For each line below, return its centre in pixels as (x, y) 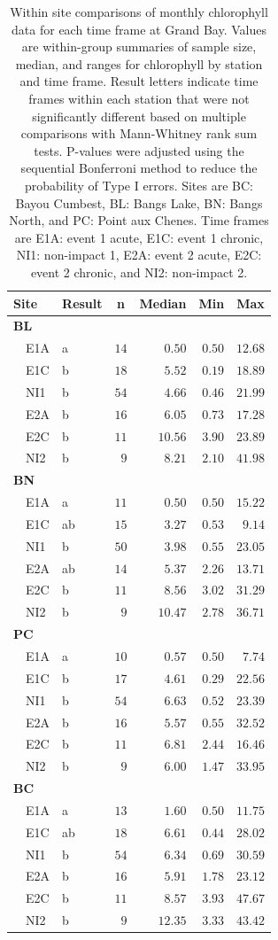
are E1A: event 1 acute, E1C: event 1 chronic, (139, 237)
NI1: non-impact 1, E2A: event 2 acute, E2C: (139, 255)
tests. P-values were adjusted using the (139, 150)
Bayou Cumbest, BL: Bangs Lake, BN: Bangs (139, 202)
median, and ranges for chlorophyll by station (139, 63)
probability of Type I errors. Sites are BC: (139, 185)
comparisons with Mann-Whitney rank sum (139, 133)
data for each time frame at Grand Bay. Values (139, 29)
